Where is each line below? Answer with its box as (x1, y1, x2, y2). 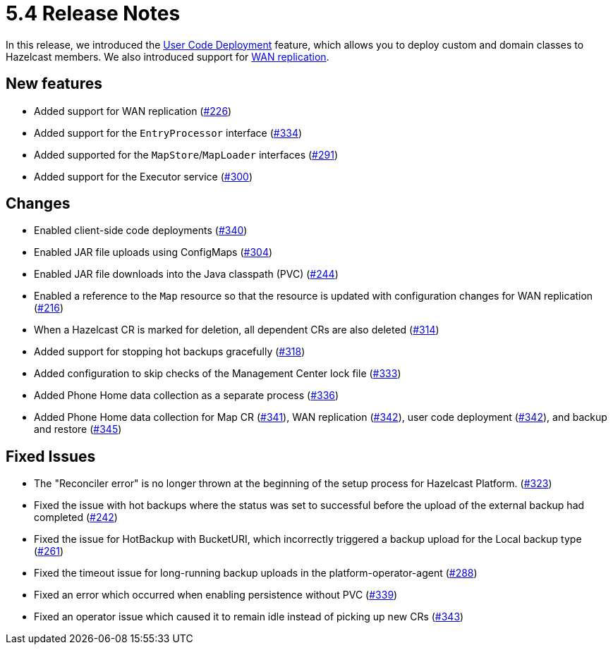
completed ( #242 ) (34, 511, 118, 524)
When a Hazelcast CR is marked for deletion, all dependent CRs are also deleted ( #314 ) (34, 324, 439, 336)
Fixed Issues (6, 447, 96, 465)
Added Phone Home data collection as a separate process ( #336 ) (34, 389, 339, 402)
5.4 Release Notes (6, 1, 181, 25)
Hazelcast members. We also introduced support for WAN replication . (6, 50, 329, 63)
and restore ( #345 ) (34, 423, 122, 436)
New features (6, 75, 102, 93)
